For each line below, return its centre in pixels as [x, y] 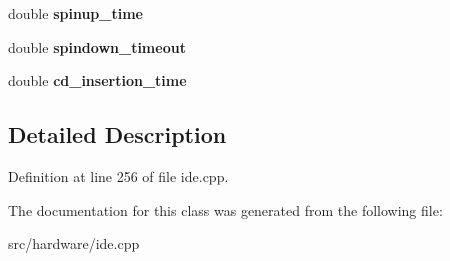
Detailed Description [117, 134]
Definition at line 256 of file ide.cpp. [118, 175]
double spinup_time [75, 13]
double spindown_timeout [97, 46]
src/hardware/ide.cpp [74, 243]
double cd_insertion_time [97, 80]
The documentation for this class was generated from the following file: [225, 209]
